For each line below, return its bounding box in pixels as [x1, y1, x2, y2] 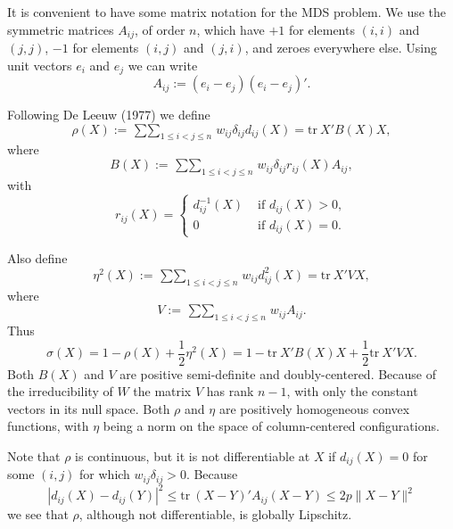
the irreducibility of [7, 382, 113, 401]
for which [79, 465, 130, 484]
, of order [134, 20, 185, 38]
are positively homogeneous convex [218, 399, 410, 417]
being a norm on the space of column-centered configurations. [103, 417, 440, 435]
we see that [7, 505, 69, 524]
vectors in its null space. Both [7, 399, 170, 417]
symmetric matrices [7, 20, 114, 38]
